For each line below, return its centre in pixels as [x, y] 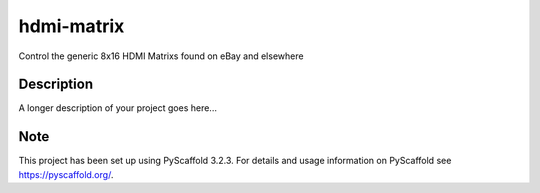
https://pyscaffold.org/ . [66, 174]
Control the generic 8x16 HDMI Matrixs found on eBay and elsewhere [161, 56]
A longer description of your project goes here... [117, 108]
